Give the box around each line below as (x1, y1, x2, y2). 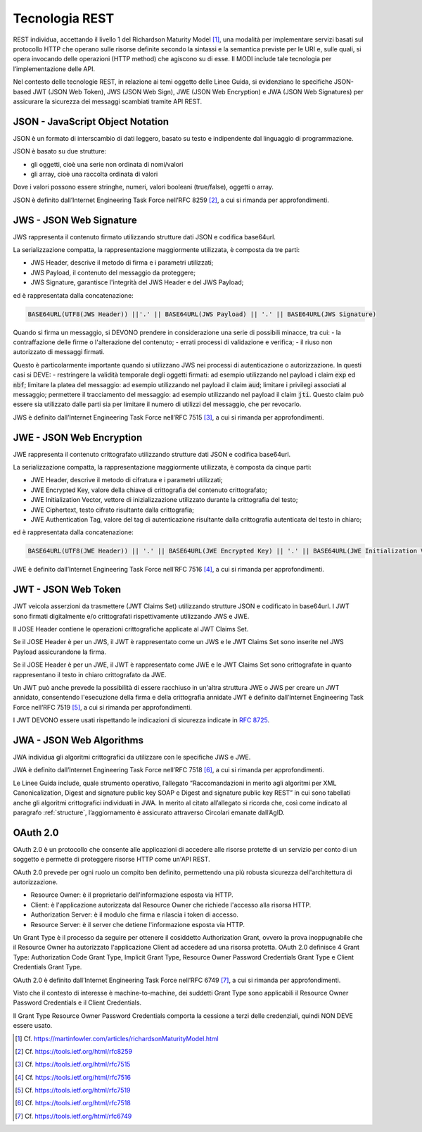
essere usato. (13, 1021, 53, 1030)
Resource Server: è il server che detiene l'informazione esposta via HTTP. (30, 920, 245, 929)
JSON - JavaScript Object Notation (13, 115, 169, 127)
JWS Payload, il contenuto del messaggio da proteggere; (30, 268, 196, 277)
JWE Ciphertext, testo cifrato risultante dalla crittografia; (30, 505, 195, 514)
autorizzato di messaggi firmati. (13, 348, 105, 356)
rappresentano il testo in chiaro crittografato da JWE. (13, 670, 167, 679)
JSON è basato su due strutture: (13, 147, 107, 156)
